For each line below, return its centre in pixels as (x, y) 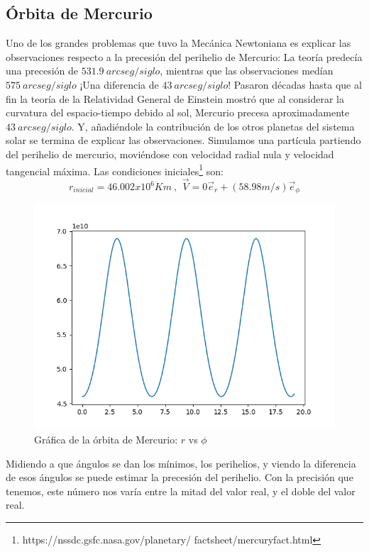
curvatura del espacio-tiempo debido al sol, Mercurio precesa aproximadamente (178, 112)
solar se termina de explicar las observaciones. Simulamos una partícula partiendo (183, 140)
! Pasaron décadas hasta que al (295, 84)
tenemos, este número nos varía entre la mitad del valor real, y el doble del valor (181, 491)
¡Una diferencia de (119, 84)
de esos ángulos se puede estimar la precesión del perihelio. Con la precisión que (180, 477)
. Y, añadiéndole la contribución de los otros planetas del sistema (213, 126)
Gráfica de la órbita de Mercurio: (106, 440)
